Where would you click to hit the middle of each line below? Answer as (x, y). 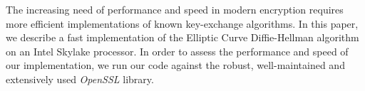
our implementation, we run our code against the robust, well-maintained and (175, 65)
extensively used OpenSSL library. (80, 79)
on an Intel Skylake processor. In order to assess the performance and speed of (177, 51)
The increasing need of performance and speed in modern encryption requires (175, 9)
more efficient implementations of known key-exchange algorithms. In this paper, (182, 23)
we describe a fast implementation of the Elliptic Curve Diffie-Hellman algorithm (182, 37)
